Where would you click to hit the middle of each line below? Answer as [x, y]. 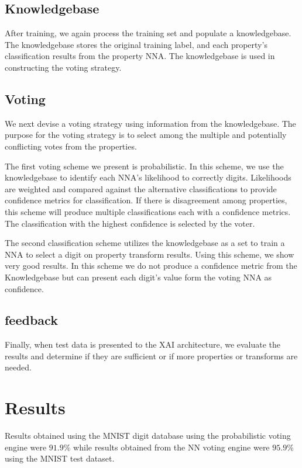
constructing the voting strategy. [63, 67]
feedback [31, 320]
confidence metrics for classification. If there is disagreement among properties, [146, 200]
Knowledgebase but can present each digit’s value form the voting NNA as [138, 277]
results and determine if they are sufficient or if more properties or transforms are [151, 356]
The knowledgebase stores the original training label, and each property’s [136, 44]
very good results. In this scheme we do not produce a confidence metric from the [151, 266]
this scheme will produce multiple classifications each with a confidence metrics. [148, 211]
